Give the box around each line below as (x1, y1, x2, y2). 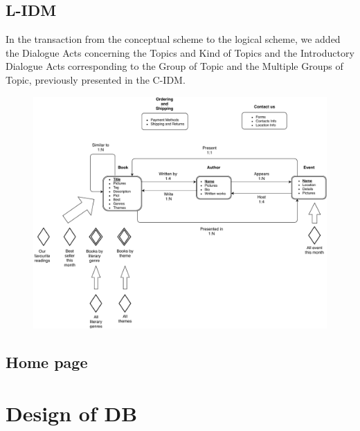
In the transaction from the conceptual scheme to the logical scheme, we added (6, 32, 341, 46)
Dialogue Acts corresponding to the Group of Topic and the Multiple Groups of (6, 59, 343, 73)
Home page (6, 351, 88, 372)
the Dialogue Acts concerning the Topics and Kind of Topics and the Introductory (6, 45, 354, 59)
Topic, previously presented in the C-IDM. (6, 72, 186, 86)
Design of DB (6, 398, 138, 427)
